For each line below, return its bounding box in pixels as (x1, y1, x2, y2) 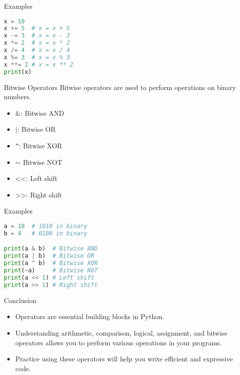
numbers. (4, 91, 31, 102)
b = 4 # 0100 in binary (4, 230, 87, 237)
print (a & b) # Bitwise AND (4, 245, 98, 252)
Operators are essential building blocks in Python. (15, 311, 164, 321)
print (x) (4, 68, 32, 75)
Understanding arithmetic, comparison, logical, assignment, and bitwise (15, 327, 228, 338)
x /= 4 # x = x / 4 (4, 47, 70, 54)
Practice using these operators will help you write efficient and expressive (15, 354, 233, 364)
